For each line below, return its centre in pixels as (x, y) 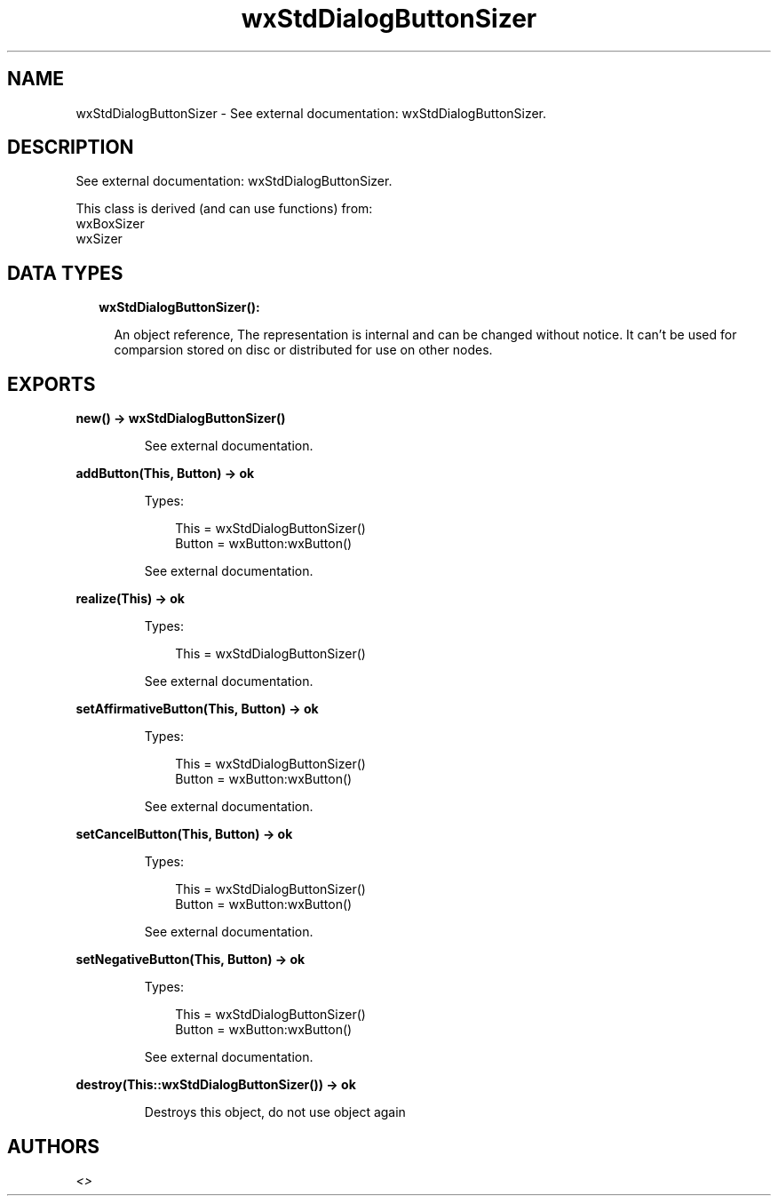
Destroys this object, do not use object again (275, 1112)
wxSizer (99, 239)
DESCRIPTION (71, 147)
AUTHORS (54, 1146)
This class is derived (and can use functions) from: (224, 209)
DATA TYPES (65, 273)
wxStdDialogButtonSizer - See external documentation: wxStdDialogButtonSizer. (311, 113)
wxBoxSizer (110, 224)
